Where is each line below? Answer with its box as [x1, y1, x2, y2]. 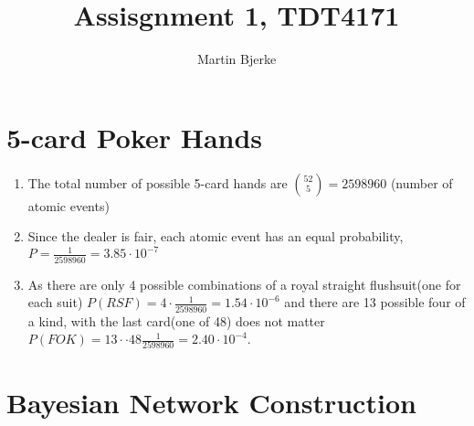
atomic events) [27, 196, 110, 215]
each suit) [27, 293, 83, 312]
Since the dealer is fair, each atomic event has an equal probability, [27, 227, 404, 246]
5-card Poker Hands [6, 118, 263, 155]
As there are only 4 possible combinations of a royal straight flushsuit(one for [27, 274, 461, 293]
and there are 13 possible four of [284, 293, 466, 312]
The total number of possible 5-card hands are [27, 173, 288, 192]
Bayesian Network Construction [6, 383, 416, 421]
